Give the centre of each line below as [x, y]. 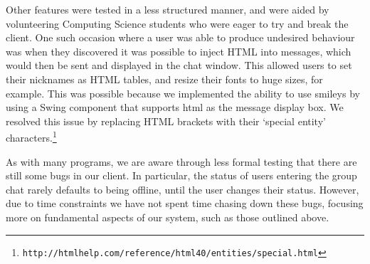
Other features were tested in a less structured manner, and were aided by [168, 9]
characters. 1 [31, 136]
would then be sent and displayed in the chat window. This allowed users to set [179, 65]
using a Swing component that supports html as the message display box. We [175, 107]
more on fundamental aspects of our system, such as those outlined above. [168, 217]
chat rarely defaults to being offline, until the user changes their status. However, [183, 189]
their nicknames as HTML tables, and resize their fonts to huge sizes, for [164, 79]
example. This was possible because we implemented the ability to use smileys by [183, 93]
